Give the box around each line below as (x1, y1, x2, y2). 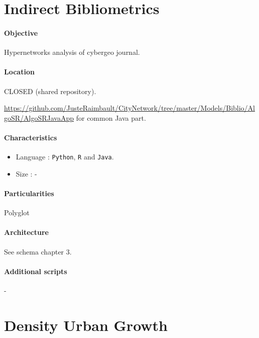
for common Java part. (76, 112, 146, 123)
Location (4, 66, 35, 77)
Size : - (16, 168, 37, 179)
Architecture (4, 227, 49, 237)
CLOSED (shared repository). (4, 86, 96, 96)
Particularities (4, 188, 54, 198)
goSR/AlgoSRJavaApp (4, 112, 74, 123)
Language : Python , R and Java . (16, 151, 114, 162)
